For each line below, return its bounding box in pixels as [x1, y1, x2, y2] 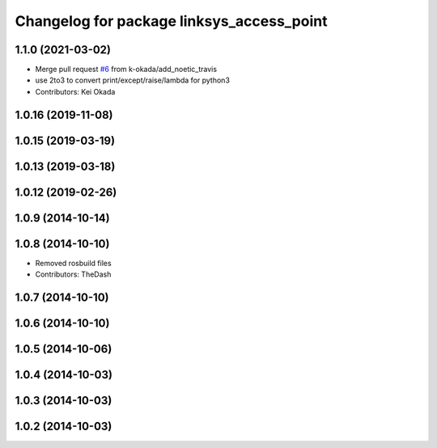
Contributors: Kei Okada [35, 87, 116, 96]
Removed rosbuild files [35, 258, 112, 268]
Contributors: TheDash [35, 269, 112, 279]
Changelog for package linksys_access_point [15, 12, 328, 30]
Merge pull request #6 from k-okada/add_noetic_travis [35, 65, 218, 74]
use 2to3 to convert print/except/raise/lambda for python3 [35, 75, 231, 85]
